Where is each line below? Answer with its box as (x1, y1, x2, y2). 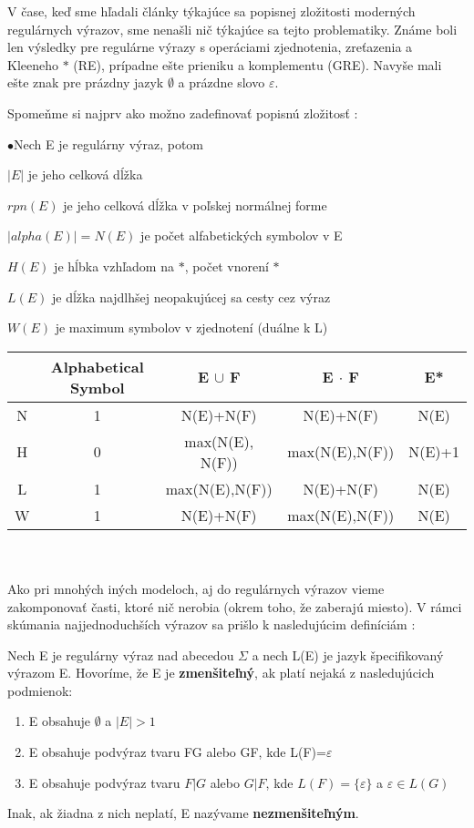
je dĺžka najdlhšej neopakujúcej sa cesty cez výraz (52, 287, 331, 306)
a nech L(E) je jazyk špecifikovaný (252, 645, 444, 664)
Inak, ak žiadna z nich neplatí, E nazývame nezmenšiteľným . (7, 803, 359, 823)
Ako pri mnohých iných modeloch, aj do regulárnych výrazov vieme (7, 578, 385, 598)
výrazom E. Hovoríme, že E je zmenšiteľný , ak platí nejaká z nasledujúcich (7, 663, 435, 682)
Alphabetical (50, 355, 144, 377)
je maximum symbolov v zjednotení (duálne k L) (55, 318, 328, 337)
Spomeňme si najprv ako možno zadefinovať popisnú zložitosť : (7, 103, 358, 122)
